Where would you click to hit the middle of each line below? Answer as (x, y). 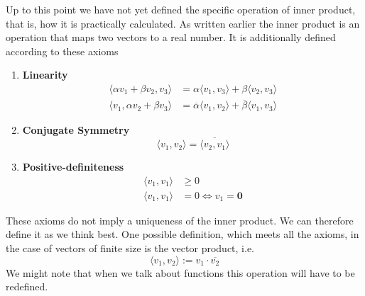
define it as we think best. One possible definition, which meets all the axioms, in (182, 234)
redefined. (27, 286)
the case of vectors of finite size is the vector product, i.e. (130, 247)
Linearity (45, 75)
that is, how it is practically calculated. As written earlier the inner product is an (183, 23)
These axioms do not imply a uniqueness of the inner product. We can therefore (180, 220)
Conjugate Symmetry (76, 130)
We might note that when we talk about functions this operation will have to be (180, 272)
